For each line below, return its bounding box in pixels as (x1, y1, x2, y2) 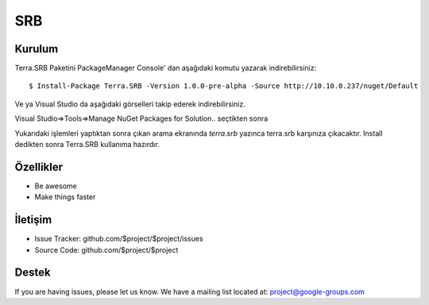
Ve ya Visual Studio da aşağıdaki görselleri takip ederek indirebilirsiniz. (14, 99, 245, 109)
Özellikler (14, 160, 64, 174)
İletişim (14, 213, 52, 226)
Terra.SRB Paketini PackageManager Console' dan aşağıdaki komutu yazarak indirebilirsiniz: (14, 64, 317, 73)
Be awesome (34, 181, 77, 191)
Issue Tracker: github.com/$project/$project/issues (34, 234, 203, 244)
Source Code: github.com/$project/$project (34, 245, 179, 254)
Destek (14, 266, 51, 280)
